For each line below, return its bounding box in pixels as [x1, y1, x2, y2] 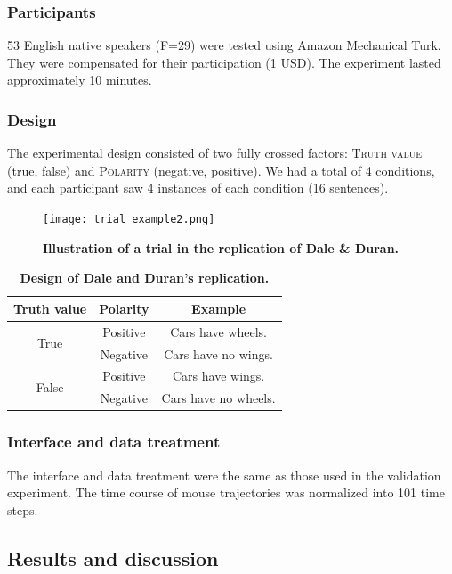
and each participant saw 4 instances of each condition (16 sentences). [7, 178, 389, 197]
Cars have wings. [172, 366, 265, 385]
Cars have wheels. [170, 322, 267, 340]
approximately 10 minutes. [7, 70, 152, 89]
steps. [7, 500, 38, 519]
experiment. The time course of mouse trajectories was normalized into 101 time [7, 483, 445, 502]
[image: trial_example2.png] [43, 213, 215, 225]
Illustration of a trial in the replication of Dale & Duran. [43, 238, 400, 257]
